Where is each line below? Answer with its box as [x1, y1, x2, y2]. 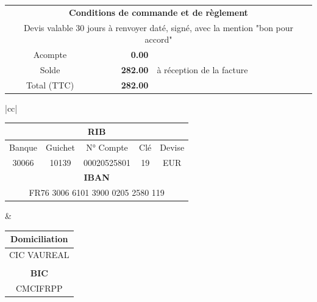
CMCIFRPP [15, 282, 63, 295]
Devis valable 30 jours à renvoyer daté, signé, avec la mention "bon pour [23, 21, 294, 34]
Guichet [46, 140, 76, 153]
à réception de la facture [157, 63, 248, 76]
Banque [9, 140, 38, 153]
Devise [160, 140, 185, 153]
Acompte [33, 48, 67, 61]
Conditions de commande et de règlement [69, 5, 248, 18]
